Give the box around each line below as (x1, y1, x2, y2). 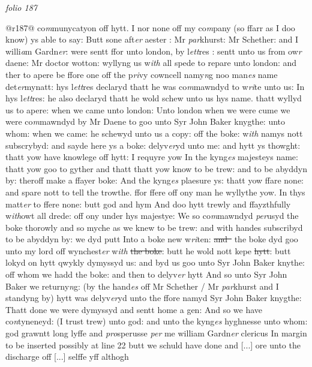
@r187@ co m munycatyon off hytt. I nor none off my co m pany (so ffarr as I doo (5, 21, 295, 34)
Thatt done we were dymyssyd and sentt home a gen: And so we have (5, 303, 263, 315)
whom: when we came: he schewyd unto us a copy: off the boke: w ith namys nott (5, 127, 303, 139)
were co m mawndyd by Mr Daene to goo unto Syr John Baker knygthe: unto (5, 115, 286, 128)
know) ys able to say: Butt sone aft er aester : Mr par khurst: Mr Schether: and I (5, 33, 299, 46)
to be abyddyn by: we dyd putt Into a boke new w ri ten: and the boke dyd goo (5, 233, 298, 245)
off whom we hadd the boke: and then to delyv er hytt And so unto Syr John (5, 268, 287, 281)
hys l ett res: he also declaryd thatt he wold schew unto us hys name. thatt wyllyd (5, 92, 302, 104)
